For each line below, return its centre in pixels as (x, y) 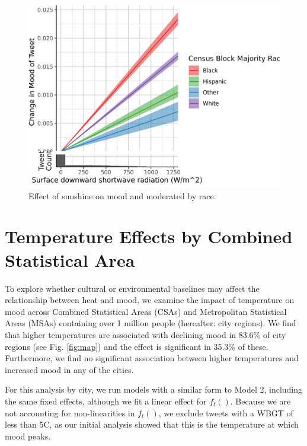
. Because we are (260, 401)
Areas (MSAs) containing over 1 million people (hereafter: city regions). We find (151, 323)
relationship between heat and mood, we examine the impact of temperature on (150, 300)
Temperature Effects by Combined (149, 236)
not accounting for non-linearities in (70, 412)
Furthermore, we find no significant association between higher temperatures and (152, 358)
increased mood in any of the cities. (69, 369)
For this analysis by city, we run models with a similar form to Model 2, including (154, 389)
